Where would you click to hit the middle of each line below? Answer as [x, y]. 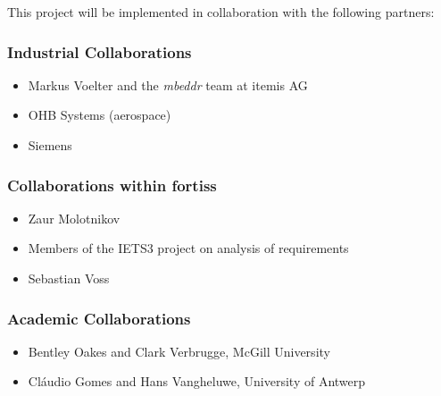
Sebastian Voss [69, 278]
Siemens [50, 145]
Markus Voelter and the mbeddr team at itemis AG [168, 84]
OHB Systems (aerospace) [100, 115]
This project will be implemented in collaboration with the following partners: [221, 12]
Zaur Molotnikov [74, 218]
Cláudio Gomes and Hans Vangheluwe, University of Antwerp [197, 381]
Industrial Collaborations [100, 51]
